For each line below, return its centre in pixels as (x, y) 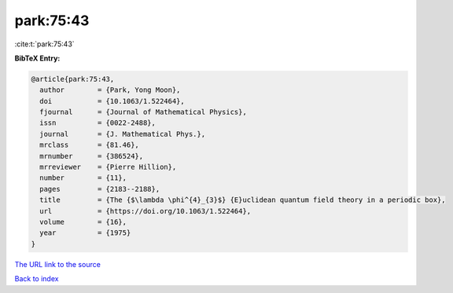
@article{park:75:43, (73, 79)
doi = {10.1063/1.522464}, (112, 101)
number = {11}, (83, 178)
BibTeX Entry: (37, 58)
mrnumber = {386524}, (92, 156)
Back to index (37, 279)
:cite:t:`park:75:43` (44, 44)
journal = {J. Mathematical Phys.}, (123, 134)
